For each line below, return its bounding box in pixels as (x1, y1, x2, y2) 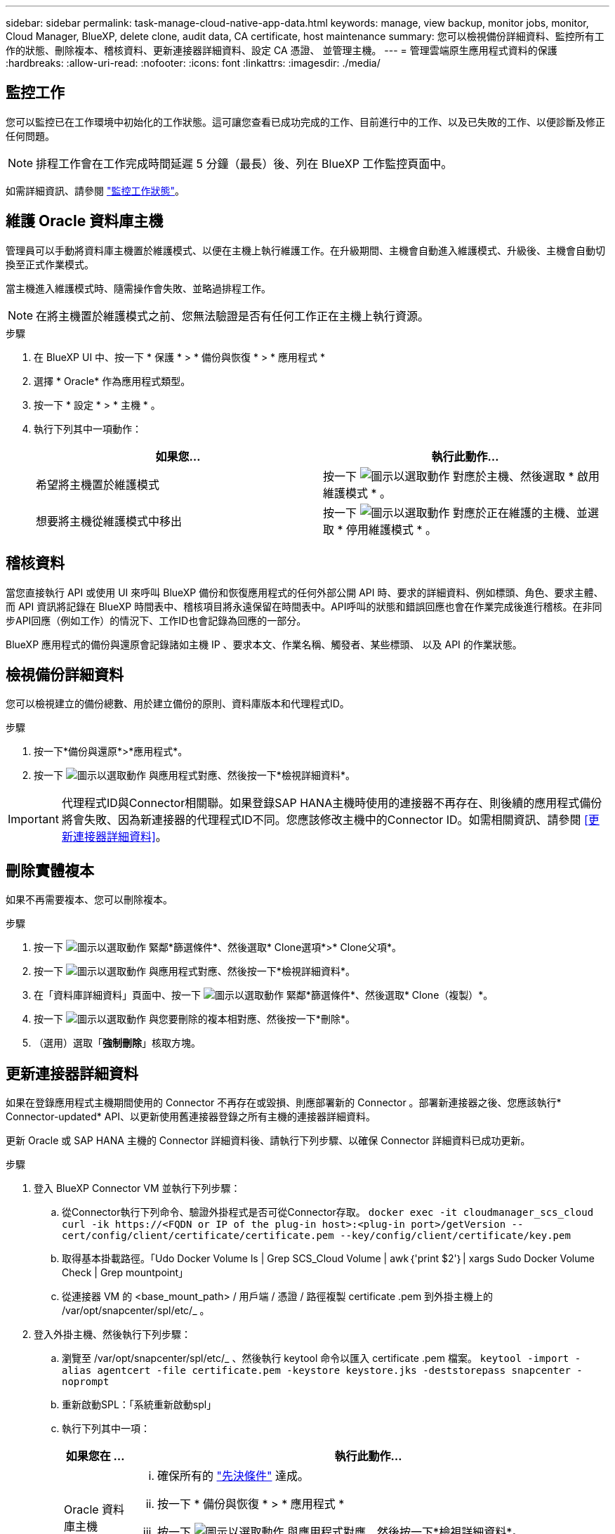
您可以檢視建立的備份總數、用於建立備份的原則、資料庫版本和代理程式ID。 (6, 697, 350, 710)
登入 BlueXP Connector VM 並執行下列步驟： (34, 1182, 241, 1195)
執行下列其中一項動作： (34, 422, 142, 435)
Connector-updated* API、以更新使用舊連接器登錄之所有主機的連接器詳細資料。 (6, 1110, 376, 1123)
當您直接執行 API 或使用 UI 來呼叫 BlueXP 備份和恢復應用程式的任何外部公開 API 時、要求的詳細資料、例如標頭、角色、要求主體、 (6, 586, 604, 598)
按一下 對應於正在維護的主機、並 (323, 505, 588, 520)
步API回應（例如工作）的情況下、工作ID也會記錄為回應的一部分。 (6, 614, 307, 627)
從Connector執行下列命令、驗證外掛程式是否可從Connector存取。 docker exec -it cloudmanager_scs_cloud (62, 1206, 594, 1219)
